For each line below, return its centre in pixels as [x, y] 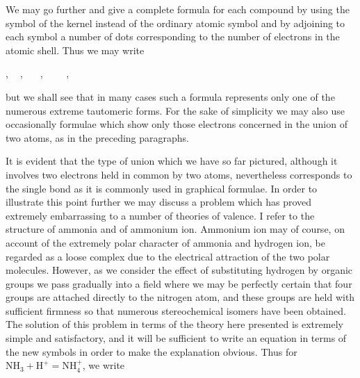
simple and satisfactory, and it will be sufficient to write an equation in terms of [176, 338]
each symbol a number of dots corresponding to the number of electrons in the [173, 36]
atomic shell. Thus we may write [75, 50]
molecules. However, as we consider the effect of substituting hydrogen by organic [179, 270]
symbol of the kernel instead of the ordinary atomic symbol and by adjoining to [175, 23]
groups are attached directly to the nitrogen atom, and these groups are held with [180, 297]
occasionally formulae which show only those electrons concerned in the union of [177, 124]
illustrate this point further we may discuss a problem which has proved [159, 202]
